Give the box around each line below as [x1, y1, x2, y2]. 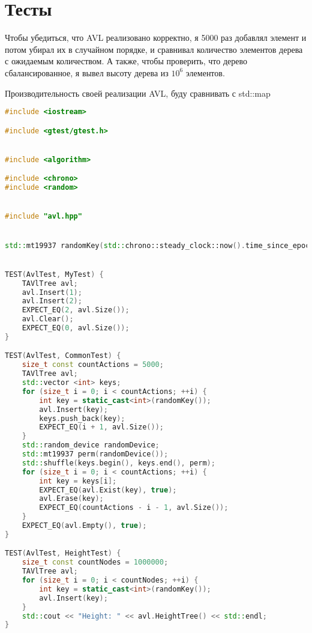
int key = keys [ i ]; [39, 476, 117, 485]
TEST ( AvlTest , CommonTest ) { [5, 351, 121, 360]
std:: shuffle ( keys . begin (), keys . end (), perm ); [22, 458, 215, 467]
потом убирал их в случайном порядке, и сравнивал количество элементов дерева [5, 43, 303, 55]
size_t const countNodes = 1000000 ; [22, 558, 169, 567]
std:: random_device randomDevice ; [22, 441, 160, 450]
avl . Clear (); [22, 315, 74, 324]
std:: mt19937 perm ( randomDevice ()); [22, 450, 169, 459]
